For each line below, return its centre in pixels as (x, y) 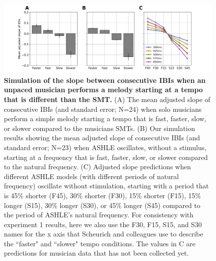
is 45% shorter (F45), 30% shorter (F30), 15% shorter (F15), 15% (103, 195)
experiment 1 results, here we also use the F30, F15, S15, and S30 (103, 224)
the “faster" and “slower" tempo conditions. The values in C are (100, 243)
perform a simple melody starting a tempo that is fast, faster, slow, (105, 118)
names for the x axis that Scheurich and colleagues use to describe (104, 234)
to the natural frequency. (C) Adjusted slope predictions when (97, 167)
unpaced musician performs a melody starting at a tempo (104, 90)
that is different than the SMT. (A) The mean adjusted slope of (107, 99)
